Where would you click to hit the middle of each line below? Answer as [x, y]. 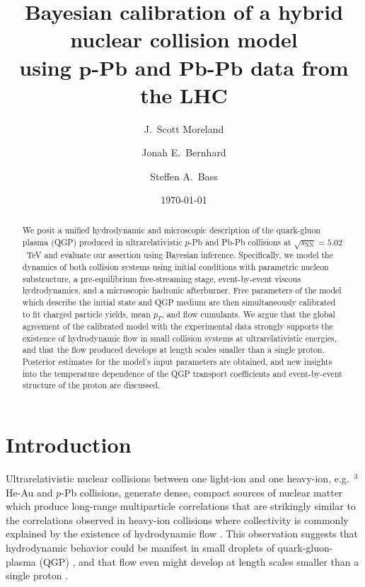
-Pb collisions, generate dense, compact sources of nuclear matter [202, 492]
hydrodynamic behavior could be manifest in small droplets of [140, 547]
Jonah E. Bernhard [184, 152]
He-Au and [29, 492]
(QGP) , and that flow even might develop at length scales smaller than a [199, 561]
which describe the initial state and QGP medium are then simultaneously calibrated [179, 302]
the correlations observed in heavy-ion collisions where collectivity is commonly [177, 519]
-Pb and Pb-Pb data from [220, 67]
